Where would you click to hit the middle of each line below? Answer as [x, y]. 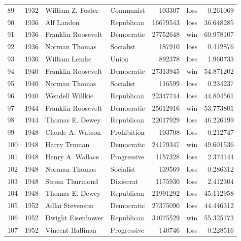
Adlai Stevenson [70, 205]
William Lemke [69, 59]
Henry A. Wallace [72, 156]
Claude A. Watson [73, 132]
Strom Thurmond [72, 181]
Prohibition [127, 132]
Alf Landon [63, 22]
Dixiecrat [124, 181]
